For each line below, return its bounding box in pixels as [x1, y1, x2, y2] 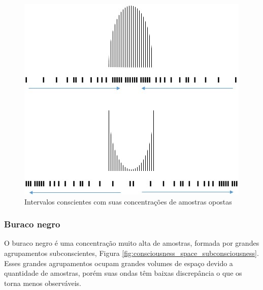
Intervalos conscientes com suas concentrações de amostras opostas [24, 196, 232, 207]
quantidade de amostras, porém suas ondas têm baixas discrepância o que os [4, 268, 242, 278]
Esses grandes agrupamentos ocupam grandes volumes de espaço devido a [4, 257, 233, 268]
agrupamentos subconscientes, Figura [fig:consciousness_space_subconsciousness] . [4, 248, 259, 258]
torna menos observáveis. [4, 277, 81, 288]
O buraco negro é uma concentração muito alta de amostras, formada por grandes [4, 238, 259, 248]
